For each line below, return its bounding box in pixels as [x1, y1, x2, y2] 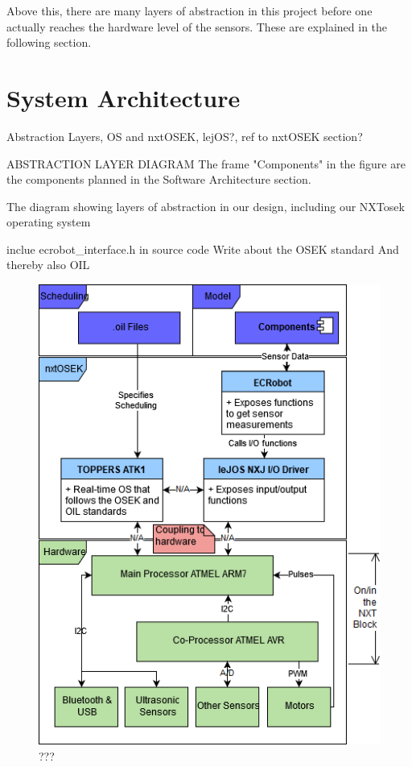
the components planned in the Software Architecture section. [6, 171, 311, 188]
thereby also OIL [6, 256, 90, 273]
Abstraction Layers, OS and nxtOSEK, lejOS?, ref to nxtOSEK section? [6, 127, 363, 144]
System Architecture [6, 81, 241, 114]
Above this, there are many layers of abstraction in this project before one [6, 2, 373, 19]
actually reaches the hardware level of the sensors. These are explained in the [6, 18, 388, 35]
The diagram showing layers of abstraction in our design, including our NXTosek [6, 197, 405, 214]
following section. [6, 34, 92, 51]
